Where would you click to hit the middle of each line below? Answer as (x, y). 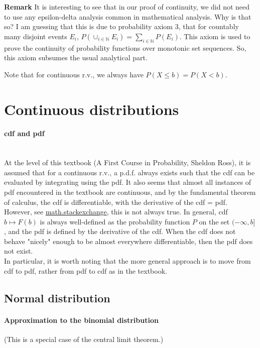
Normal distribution (57, 298)
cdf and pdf (24, 133)
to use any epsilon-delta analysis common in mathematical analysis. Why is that (128, 16)
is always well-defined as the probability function (115, 221)
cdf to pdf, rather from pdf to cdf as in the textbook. (86, 270)
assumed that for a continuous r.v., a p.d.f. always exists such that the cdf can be (129, 172)
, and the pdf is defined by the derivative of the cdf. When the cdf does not (120, 231)
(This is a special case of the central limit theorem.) (84, 339)
